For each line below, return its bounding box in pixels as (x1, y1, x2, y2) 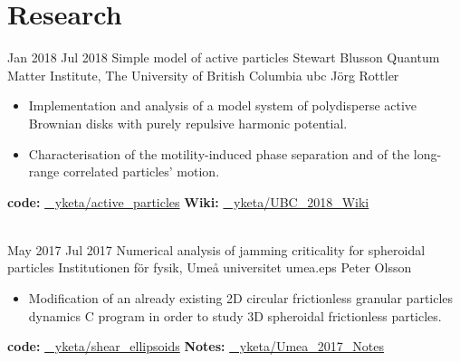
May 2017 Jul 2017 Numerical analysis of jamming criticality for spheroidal (7, 240, 426, 259)
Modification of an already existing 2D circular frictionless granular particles (28, 289, 454, 308)
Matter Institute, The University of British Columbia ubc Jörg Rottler (7, 65, 399, 84)
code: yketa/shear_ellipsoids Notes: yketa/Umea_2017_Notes (7, 337, 384, 356)
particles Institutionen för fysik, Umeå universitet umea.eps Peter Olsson (7, 258, 412, 277)
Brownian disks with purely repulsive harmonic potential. (28, 113, 348, 132)
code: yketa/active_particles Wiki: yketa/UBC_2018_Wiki (7, 192, 369, 211)
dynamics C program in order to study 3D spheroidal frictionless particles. (28, 306, 442, 325)
